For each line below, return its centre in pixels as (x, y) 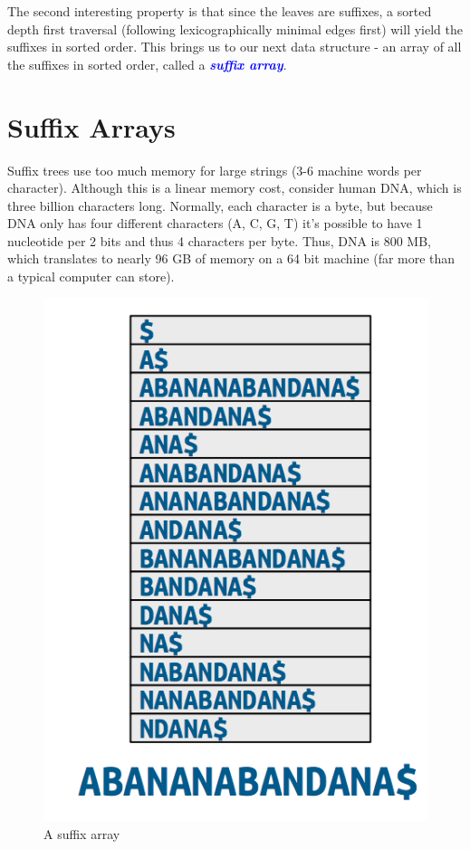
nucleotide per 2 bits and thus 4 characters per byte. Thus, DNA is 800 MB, (219, 240)
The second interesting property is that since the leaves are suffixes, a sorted (220, 11)
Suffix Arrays (91, 126)
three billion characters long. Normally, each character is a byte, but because (220, 205)
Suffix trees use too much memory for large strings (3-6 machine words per (215, 170)
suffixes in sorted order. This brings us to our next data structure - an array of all (235, 47)
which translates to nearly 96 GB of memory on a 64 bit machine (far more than (231, 258)
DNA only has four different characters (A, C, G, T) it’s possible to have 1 (215, 223)
